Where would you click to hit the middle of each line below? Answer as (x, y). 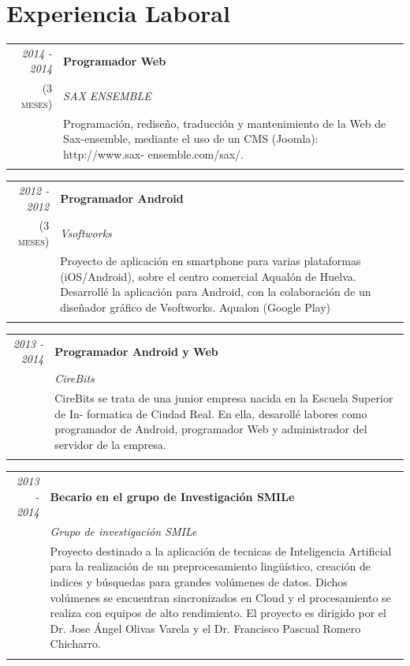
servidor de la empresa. (110, 444)
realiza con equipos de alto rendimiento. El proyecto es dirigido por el (218, 613)
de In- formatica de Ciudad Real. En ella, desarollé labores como (211, 413)
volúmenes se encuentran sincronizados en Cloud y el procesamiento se (220, 597)
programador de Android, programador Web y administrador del (211, 429)
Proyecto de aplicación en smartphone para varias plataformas (211, 260)
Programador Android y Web (136, 351)
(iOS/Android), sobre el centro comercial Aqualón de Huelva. (208, 276)
